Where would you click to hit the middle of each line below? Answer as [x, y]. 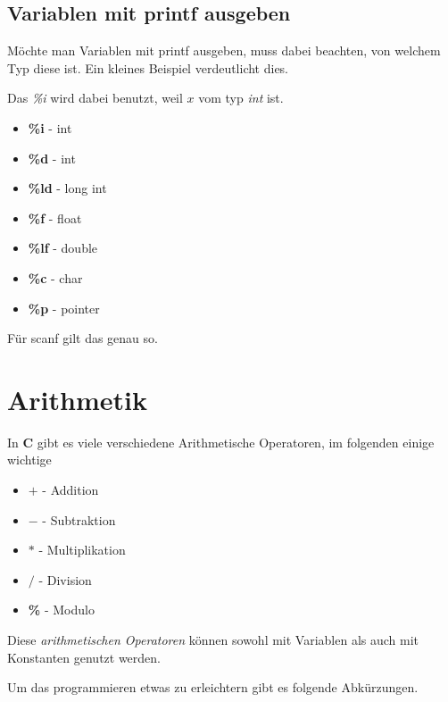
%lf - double [63, 248]
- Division [65, 579]
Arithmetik [77, 399]
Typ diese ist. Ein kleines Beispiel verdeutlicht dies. [148, 67]
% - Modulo [61, 610]
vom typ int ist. [241, 98]
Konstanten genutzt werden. [84, 657]
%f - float [55, 217]
